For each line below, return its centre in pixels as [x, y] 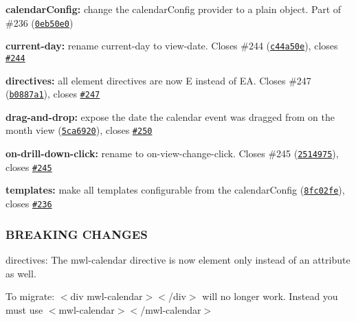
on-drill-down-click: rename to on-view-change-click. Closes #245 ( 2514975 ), [172, 153]
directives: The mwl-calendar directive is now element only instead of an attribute [178, 259]
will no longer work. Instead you [270, 296]
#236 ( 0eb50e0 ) [40, 22]
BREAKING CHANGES [77, 234]
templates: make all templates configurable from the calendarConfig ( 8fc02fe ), [175, 190]
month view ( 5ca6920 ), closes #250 [79, 130]
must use [24, 309]
